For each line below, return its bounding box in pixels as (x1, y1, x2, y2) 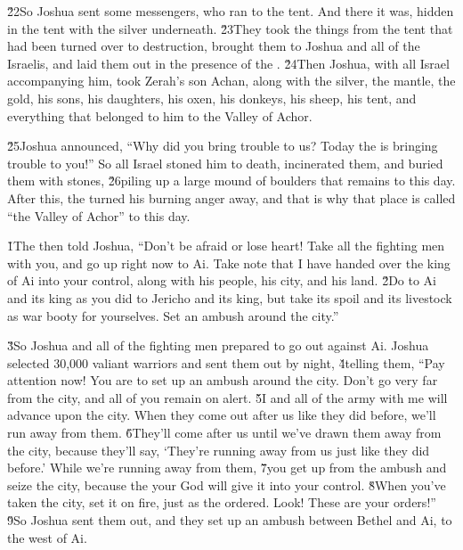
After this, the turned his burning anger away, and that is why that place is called (7, 188, 456, 207)
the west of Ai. (7, 528, 87, 546)
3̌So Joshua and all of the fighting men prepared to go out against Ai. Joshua (7, 336, 429, 355)
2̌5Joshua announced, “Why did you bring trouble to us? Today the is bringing (7, 136, 438, 155)
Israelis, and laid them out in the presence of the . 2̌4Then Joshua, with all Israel (7, 53, 450, 72)
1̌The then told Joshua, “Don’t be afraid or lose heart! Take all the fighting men (7, 236, 445, 255)
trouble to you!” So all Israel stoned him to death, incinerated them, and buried (7, 153, 443, 172)
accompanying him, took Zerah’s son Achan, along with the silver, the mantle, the (7, 71, 456, 90)
